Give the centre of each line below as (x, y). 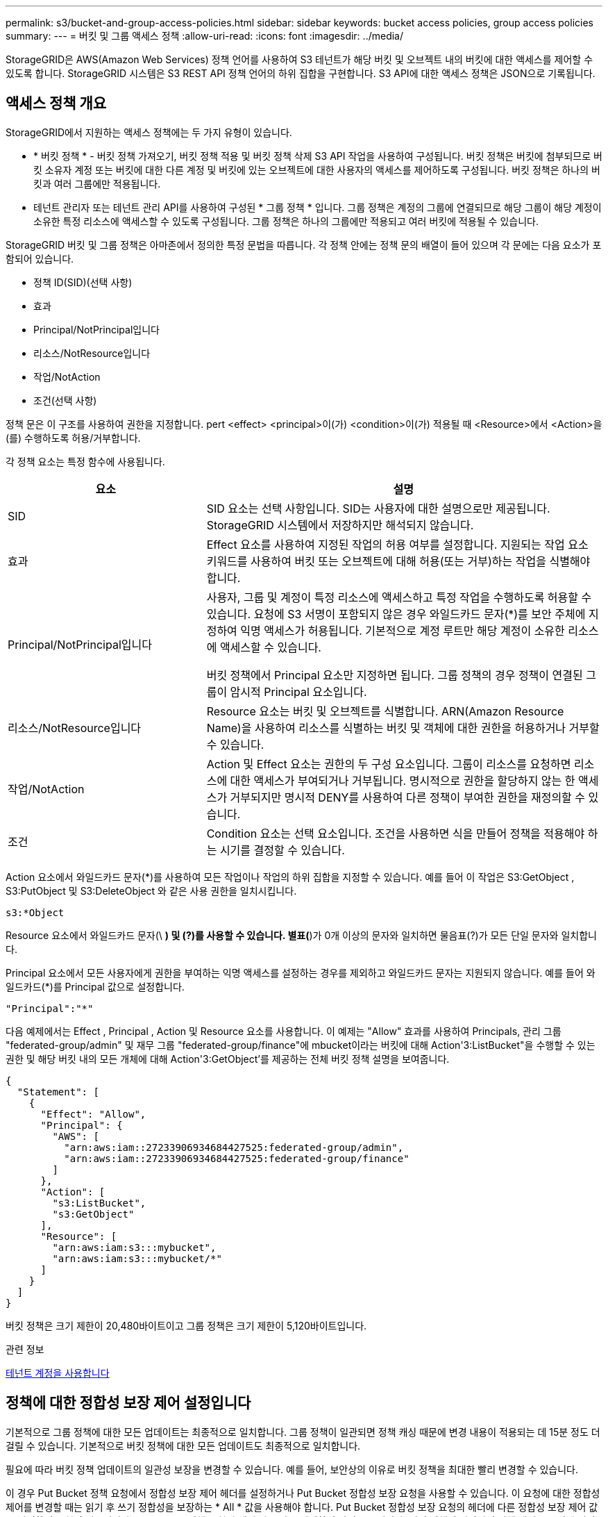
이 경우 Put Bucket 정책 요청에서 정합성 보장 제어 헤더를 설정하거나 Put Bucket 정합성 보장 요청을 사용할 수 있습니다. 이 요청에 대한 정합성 (303, 1493)
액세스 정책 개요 (56, 103)
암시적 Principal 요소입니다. (298, 691)
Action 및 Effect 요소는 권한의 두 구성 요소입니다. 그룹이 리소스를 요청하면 (389, 764)
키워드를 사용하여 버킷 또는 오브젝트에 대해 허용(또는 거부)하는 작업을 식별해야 (398, 561)
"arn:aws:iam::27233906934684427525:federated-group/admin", (234, 1147)
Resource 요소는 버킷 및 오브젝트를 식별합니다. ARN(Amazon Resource (385, 711)
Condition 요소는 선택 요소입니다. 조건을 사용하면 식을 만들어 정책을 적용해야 (396, 833)
